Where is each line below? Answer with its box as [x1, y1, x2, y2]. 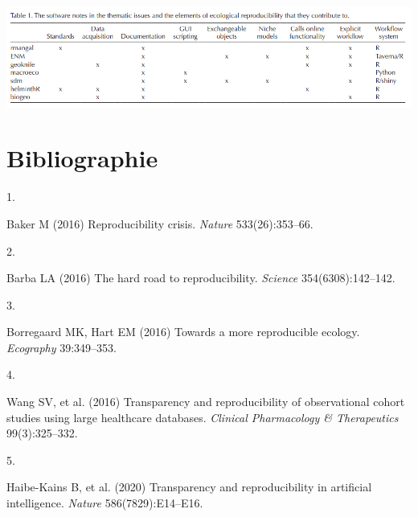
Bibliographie [6, 142, 158, 174]
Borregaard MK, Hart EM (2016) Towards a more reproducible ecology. [6, 323, 360, 340]
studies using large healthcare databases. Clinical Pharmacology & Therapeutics [6, 408, 399, 425]
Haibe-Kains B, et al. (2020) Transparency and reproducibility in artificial [6, 478, 372, 495]
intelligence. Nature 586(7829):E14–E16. [6, 494, 203, 511]
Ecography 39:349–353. [6, 339, 117, 355]
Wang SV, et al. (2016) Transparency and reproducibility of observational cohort [6, 393, 405, 410]
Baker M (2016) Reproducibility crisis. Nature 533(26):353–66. [6, 215, 313, 232]
